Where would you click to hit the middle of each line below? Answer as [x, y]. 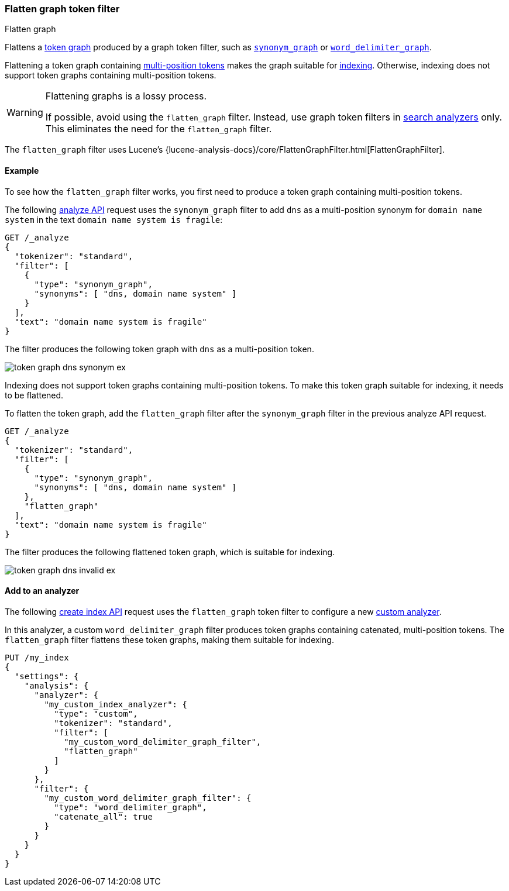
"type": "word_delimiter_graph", [130, 807]
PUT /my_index [37, 657]
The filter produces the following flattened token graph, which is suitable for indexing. [170, 552]
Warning [25, 113]
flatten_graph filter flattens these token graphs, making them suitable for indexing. [169, 639]
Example [22, 170]
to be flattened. [34, 395]
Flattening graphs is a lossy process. [126, 96]
